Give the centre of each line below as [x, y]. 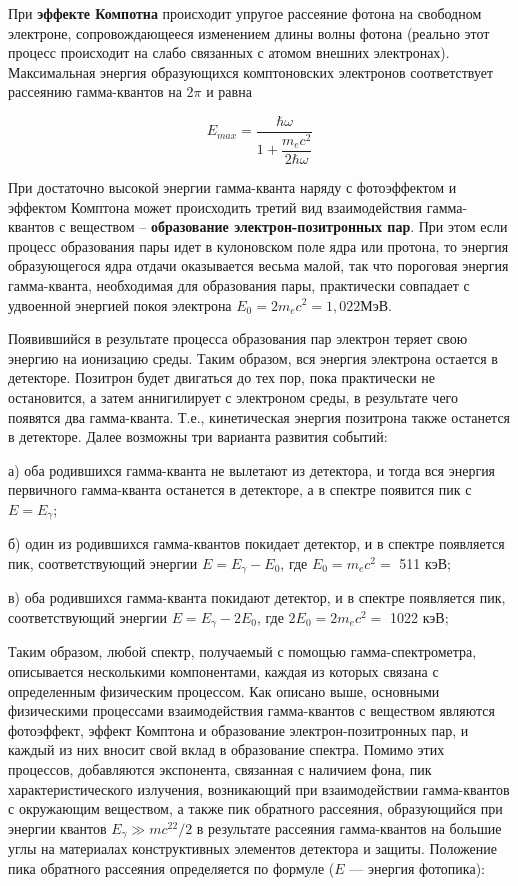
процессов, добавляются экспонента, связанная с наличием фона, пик [220, 768]
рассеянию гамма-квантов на [95, 91]
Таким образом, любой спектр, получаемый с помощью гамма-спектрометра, [242, 651]
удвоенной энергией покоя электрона [120, 304]
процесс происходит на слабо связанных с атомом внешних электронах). [229, 52]
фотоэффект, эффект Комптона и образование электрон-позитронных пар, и [238, 729]
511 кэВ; [425, 562]
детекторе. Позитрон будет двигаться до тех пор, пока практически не [222, 377]
